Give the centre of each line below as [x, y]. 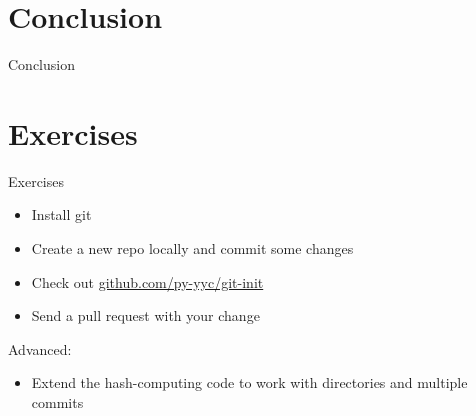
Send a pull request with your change [145, 315]
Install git [61, 214]
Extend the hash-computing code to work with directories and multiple [249, 382]
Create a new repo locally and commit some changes [192, 248]
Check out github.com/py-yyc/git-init [147, 281]
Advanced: [40, 348]
